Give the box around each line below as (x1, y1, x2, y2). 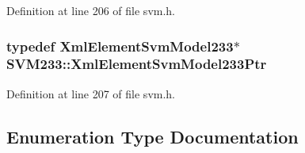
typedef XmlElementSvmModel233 (6, 36, 234, 55)
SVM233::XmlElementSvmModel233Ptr (6, 54, 267, 74)
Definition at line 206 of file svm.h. (6, 2, 176, 18)
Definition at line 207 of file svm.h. (6, 85, 176, 101)
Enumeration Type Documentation (6, 124, 299, 148)
